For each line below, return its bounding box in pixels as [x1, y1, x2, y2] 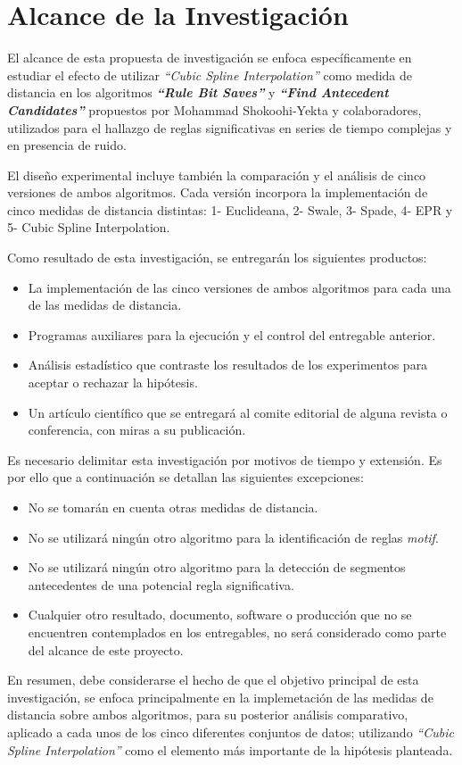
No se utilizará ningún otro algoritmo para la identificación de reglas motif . [28, 528, 439, 546]
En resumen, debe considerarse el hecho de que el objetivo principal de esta [7, 670, 419, 689]
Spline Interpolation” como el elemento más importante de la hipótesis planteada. [7, 740, 453, 759]
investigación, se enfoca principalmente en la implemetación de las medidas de [7, 687, 433, 706]
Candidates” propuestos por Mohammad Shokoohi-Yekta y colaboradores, [7, 100, 422, 119]
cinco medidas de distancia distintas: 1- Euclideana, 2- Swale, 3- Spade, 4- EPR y [7, 200, 453, 219]
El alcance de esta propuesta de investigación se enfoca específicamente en [7, 48, 412, 67]
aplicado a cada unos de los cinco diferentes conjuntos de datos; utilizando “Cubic [7, 722, 454, 741]
